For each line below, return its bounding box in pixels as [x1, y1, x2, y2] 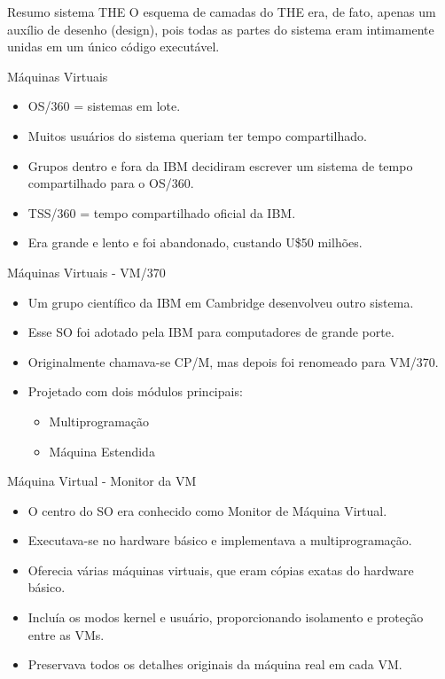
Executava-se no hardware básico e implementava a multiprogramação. [27, 531, 412, 550]
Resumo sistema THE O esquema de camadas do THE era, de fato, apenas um [7, 3, 436, 20]
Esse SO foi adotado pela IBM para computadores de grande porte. [27, 323, 394, 341]
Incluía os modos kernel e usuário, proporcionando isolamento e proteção [27, 608, 424, 627]
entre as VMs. [27, 625, 105, 644]
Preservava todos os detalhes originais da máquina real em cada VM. [27, 655, 402, 674]
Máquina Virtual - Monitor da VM [7, 472, 197, 490]
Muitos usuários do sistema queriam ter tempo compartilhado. [27, 126, 367, 144]
